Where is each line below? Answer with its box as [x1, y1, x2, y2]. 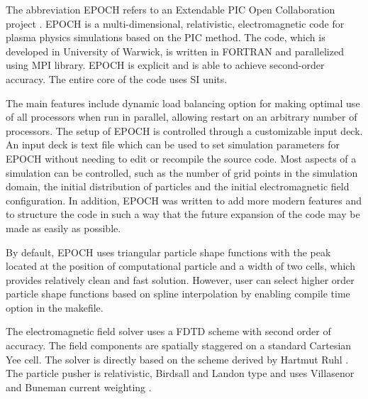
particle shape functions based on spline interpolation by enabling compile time [6, 286, 350, 301]
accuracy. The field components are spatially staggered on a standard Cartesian [6, 338, 352, 353]
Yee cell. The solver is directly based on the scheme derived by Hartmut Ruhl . [6, 351, 349, 366]
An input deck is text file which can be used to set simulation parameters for [6, 137, 340, 152]
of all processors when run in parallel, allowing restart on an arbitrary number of [6, 109, 357, 124]
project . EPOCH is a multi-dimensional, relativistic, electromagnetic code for [6, 16, 345, 31]
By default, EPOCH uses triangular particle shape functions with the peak [6, 244, 331, 259]
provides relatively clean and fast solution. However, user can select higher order [6, 272, 355, 287]
